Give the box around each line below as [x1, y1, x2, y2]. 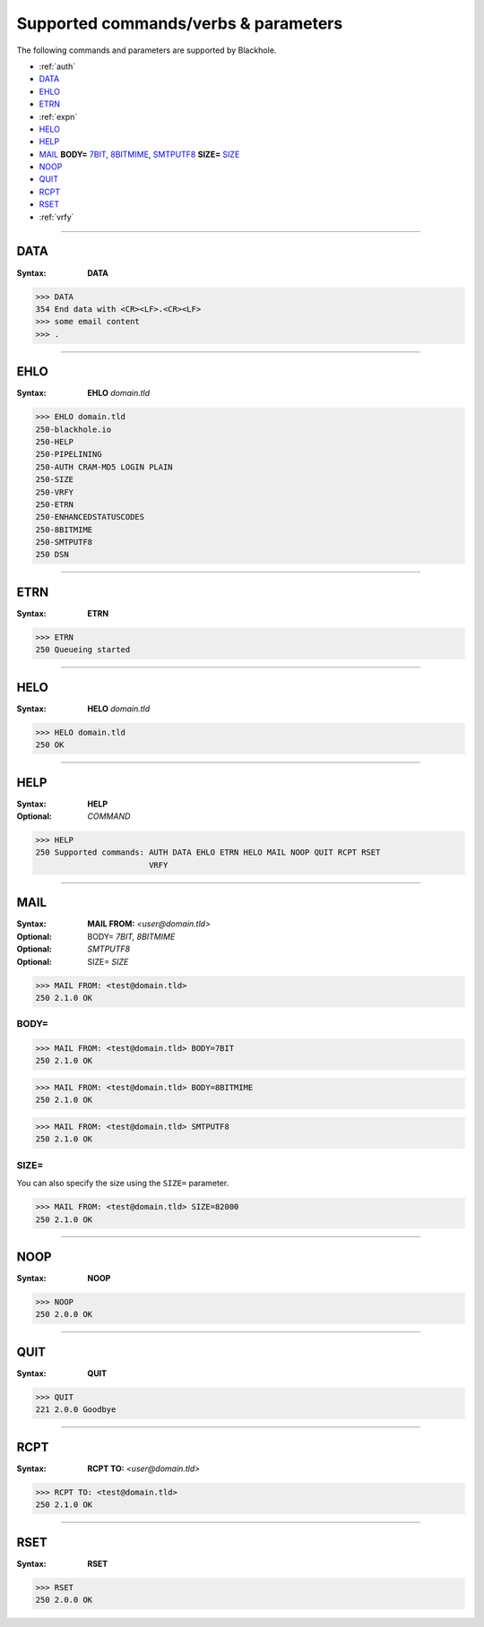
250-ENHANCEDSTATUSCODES [35, 512, 145, 522]
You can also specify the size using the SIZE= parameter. [16, 1178, 229, 1189]
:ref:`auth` [39, 61, 76, 72]
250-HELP [35, 436, 74, 447]
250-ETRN [35, 499, 74, 510]
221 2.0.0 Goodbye [35, 1405, 117, 1415]
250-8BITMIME [35, 524, 93, 535]
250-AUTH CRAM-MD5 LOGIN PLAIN [35, 461, 174, 472]
